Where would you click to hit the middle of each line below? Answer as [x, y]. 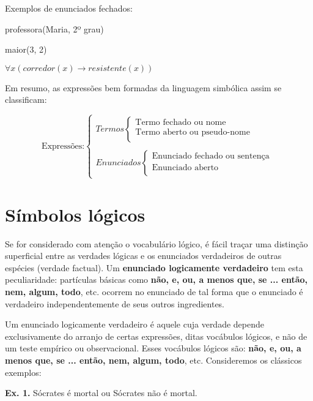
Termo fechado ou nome [181, 123]
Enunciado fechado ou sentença [211, 156]
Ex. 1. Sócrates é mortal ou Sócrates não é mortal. [101, 393]
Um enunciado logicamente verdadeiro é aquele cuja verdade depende [134, 324]
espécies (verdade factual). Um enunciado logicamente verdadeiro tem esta [154, 267]
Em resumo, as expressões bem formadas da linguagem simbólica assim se [143, 87]
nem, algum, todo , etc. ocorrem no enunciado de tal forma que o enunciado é [154, 292]
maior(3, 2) [26, 49]
